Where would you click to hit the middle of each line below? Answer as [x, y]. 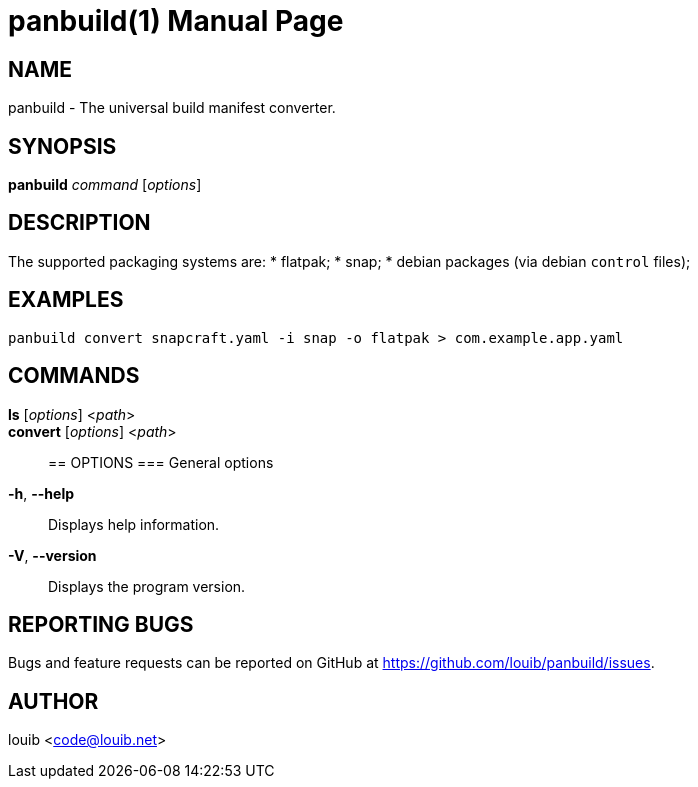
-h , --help [41, 493]
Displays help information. [134, 524]
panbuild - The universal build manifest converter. [172, 108]
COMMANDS [74, 376]
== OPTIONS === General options [161, 462]
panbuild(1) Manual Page [176, 21]
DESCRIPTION [79, 223]
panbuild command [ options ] [105, 185]
